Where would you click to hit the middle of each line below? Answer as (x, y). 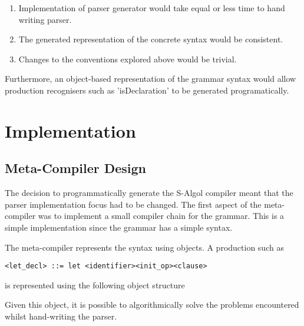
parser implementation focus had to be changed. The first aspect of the (133, 204)
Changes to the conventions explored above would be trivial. (128, 59)
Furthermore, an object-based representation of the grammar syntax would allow (151, 79)
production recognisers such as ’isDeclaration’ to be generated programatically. (147, 90)
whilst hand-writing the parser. (61, 316)
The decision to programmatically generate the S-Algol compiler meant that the (149, 193)
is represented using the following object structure (95, 285)
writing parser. (45, 19)
